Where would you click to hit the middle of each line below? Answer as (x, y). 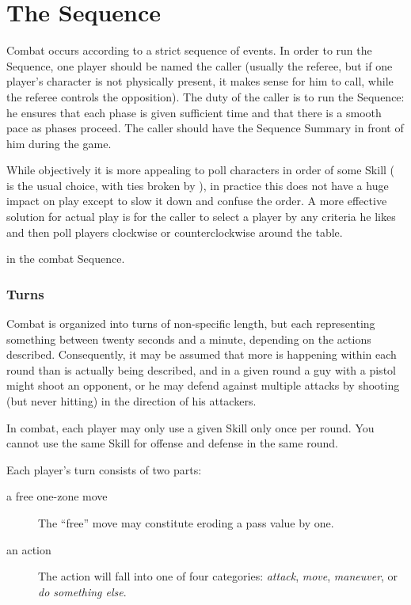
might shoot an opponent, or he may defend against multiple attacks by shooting (203, 385)
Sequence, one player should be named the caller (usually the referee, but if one (200, 65)
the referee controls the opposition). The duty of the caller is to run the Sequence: (205, 96)
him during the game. (59, 143)
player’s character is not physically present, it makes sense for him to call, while (200, 81)
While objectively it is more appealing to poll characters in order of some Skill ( (201, 170)
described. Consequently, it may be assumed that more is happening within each (202, 354)
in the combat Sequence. (66, 259)
